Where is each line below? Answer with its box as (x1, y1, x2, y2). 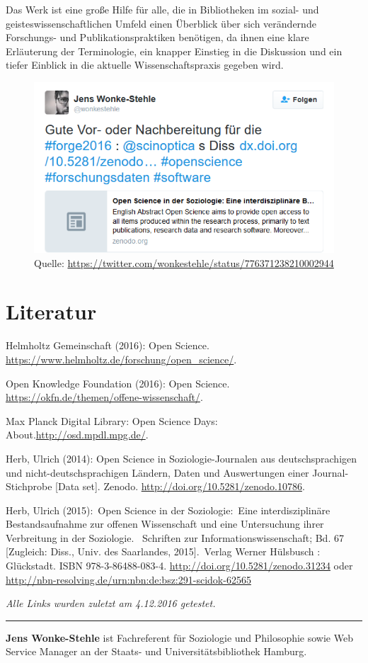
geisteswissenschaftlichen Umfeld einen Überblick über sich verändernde (6, 16, 316, 30)
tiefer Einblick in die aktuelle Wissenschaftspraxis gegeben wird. (6, 57, 284, 72)
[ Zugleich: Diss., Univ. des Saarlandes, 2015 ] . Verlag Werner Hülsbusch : (6, 544, 321, 559)
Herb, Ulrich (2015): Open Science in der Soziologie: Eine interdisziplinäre (6, 502, 330, 517)
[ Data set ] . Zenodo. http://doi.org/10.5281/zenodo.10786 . (55, 479, 305, 494)
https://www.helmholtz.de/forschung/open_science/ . (6, 351, 237, 366)
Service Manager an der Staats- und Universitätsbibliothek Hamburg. (6, 644, 307, 659)
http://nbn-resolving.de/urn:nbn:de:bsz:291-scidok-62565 (6, 572, 251, 586)
